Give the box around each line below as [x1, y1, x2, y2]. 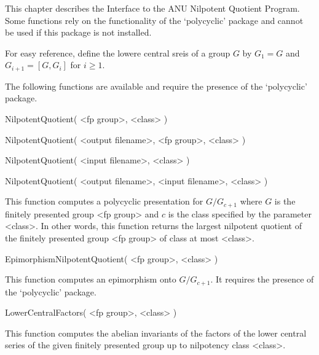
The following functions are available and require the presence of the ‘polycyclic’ [5, 79, 307, 92]
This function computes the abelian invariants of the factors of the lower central [5, 326, 307, 339]
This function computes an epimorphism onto [5, 273, 176, 286]
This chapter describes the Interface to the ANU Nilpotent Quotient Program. [5, 2, 300, 14]
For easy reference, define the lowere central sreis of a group [5, 46, 230, 59]
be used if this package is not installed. [5, 26, 152, 39]
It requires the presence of [215, 273, 314, 286]
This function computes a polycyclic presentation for [5, 195, 203, 208]
